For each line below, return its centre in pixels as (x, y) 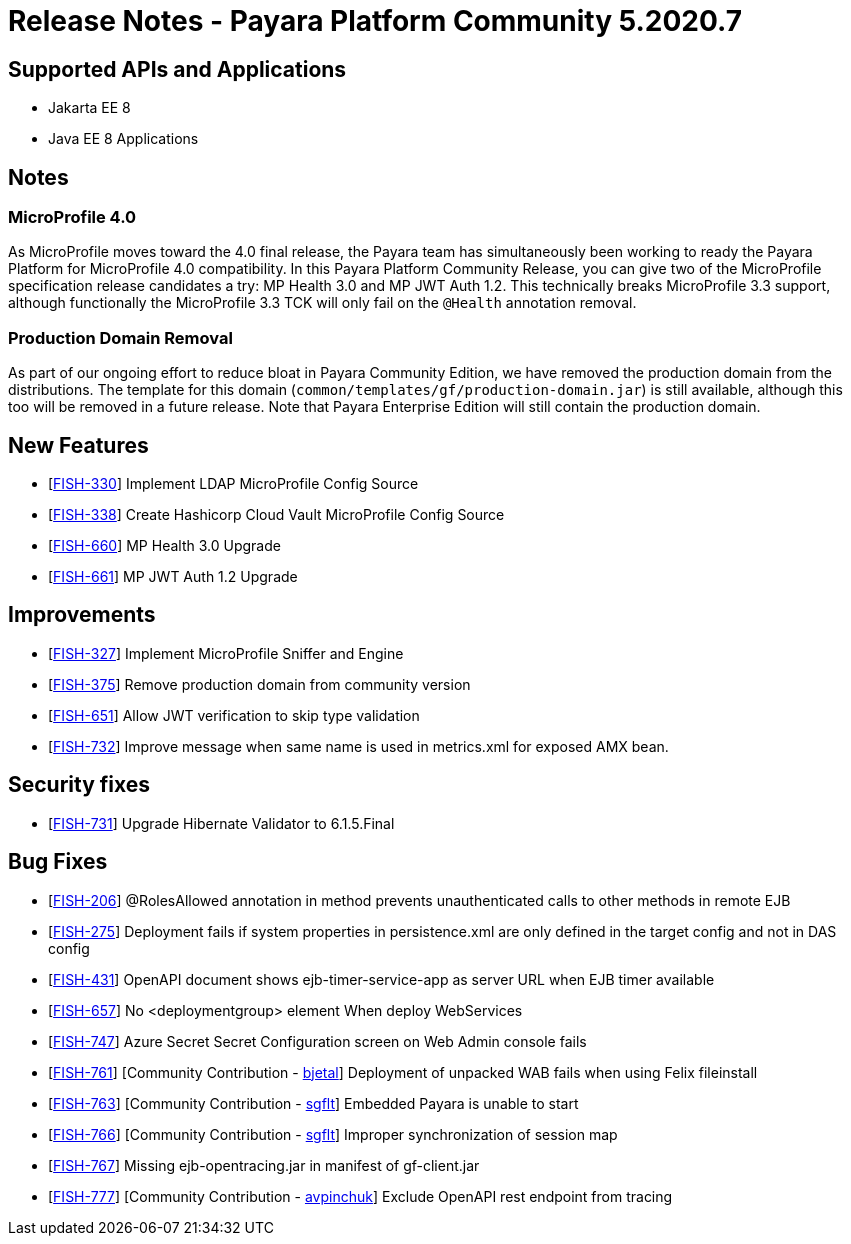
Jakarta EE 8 (89, 108)
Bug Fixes (58, 862)
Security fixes (79, 785)
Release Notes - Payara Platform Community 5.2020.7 (375, 21)
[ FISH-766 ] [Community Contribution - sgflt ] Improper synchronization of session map (333, 1134)
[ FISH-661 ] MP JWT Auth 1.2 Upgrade (173, 576)
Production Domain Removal (120, 337)
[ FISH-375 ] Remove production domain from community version (259, 684)
